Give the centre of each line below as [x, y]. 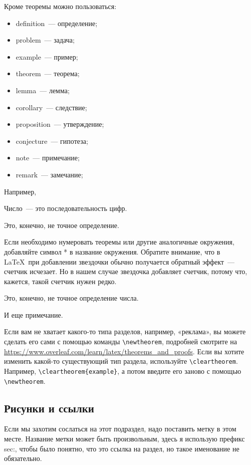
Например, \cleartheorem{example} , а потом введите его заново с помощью [123, 371]
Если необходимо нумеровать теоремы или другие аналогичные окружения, [119, 242]
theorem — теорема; [48, 73]
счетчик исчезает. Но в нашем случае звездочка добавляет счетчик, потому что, [126, 271]
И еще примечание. [34, 314]
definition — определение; [57, 23]
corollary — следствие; [51, 107]
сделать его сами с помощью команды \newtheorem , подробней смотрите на [121, 341]
